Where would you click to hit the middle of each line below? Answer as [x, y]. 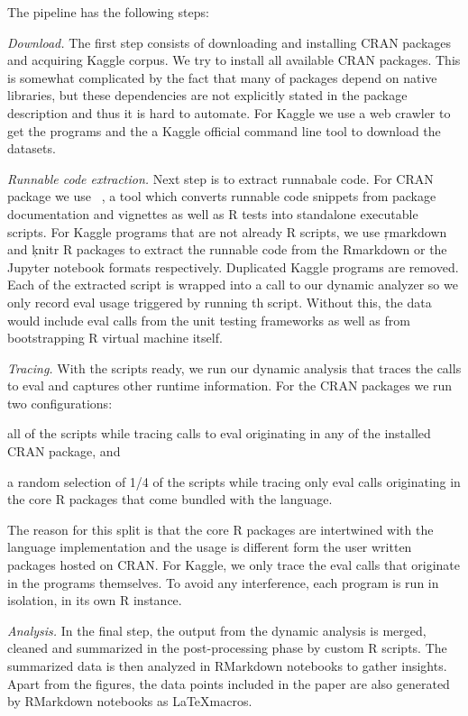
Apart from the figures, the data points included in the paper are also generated [229, 683]
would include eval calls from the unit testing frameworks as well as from [209, 320]
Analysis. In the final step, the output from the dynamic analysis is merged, [217, 630]
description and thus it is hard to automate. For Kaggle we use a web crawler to [229, 112]
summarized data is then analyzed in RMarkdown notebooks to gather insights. [227, 666]
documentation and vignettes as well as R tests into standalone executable [213, 213]
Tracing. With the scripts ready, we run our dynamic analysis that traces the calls [234, 367]
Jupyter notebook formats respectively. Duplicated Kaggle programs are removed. [233, 266]
